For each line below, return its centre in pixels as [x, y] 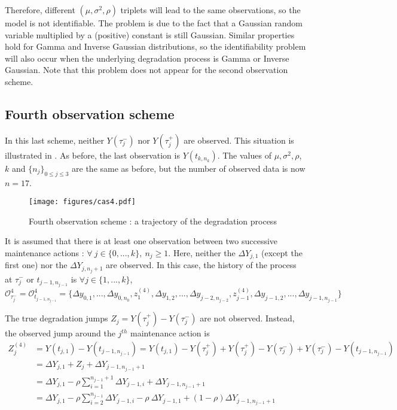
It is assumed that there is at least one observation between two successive [141, 241]
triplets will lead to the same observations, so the [210, 10]
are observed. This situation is [239, 140]
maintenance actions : [45, 253]
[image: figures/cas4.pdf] [82, 202]
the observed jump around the [60, 333]
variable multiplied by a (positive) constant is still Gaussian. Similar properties [150, 34]
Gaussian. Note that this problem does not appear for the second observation [146, 70]
